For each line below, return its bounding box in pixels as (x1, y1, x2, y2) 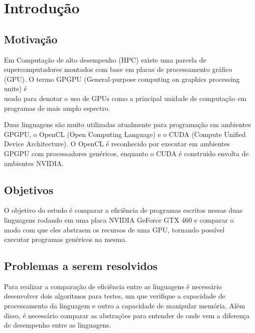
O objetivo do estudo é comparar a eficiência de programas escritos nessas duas (4, 205, 243, 215)
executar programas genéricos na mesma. (4, 234, 127, 244)
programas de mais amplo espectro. (4, 102, 111, 113)
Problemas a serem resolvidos (4, 258, 158, 273)
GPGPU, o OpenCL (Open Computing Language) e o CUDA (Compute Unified (4, 129, 246, 139)
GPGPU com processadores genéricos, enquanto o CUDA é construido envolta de (4, 148, 249, 158)
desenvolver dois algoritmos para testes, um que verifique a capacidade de (4, 291, 226, 301)
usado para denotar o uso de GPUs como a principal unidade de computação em (4, 93, 247, 103)
